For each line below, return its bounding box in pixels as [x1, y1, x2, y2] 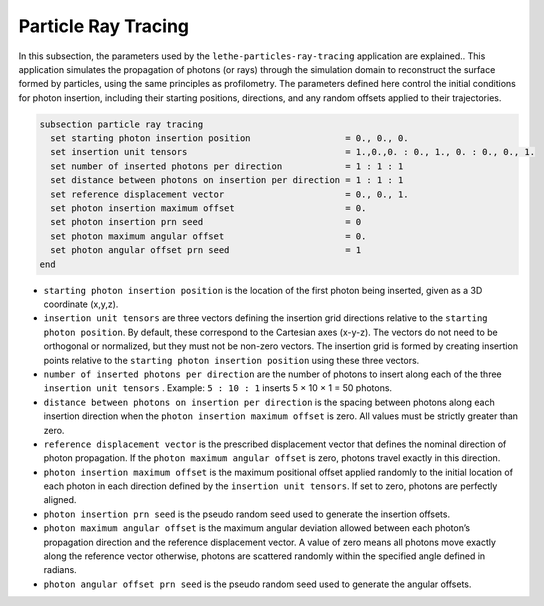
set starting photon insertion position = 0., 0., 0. [50, 133, 409, 144]
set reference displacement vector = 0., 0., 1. [50, 188, 409, 200]
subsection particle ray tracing [39, 118, 204, 130]
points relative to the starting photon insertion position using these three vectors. [43, 354, 420, 366]
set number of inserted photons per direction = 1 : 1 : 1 [50, 160, 404, 172]
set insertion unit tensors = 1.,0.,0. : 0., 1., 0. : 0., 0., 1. [50, 146, 535, 158]
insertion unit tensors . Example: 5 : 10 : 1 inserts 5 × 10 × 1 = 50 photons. [43, 382, 393, 394]
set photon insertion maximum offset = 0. [50, 203, 367, 214]
